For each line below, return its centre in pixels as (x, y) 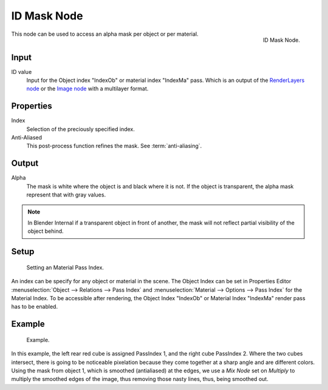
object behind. (46, 231)
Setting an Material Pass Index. (65, 267)
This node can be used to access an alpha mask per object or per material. (105, 34)
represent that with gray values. (66, 195)
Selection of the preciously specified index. (80, 129)
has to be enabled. (34, 307)
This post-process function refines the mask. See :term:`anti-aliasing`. (114, 146)
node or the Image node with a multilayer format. (87, 89)
